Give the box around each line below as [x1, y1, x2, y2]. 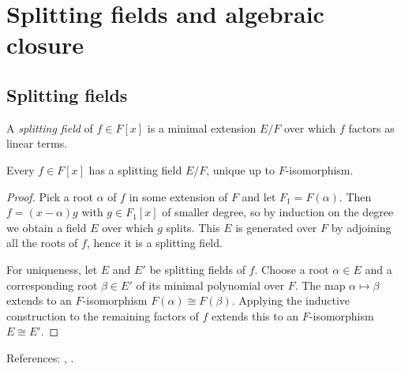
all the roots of [6, 234, 78, 251]
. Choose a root [254, 260, 329, 277]
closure [6, 28, 84, 61]
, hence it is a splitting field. [86, 234, 223, 251]
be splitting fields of [149, 260, 245, 277]
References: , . [6, 349, 74, 365]
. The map [294, 276, 346, 293]
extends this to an [211, 307, 299, 324]
